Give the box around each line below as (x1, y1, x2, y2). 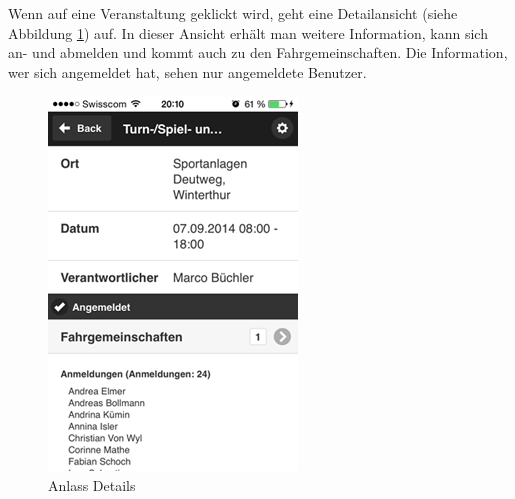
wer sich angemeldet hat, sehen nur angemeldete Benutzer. (8, 61, 367, 82)
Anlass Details (48, 474, 136, 495)
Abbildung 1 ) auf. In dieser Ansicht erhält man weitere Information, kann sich (8, 22, 488, 43)
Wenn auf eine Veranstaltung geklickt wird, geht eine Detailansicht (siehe (8, 3, 458, 23)
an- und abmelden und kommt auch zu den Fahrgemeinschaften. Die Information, (8, 42, 508, 63)
